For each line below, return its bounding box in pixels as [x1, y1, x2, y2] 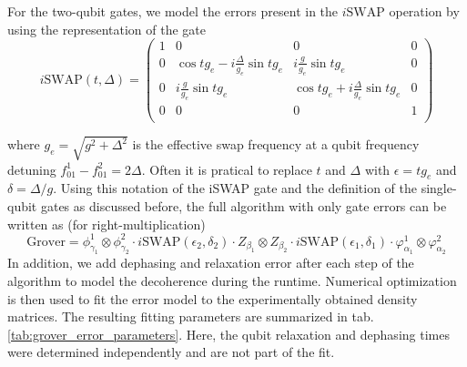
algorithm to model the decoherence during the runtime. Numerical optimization [7, 270, 457, 290]
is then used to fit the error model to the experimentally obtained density [7, 289, 418, 308]
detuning [7, 159, 56, 178]
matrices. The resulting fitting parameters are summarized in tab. [7, 307, 374, 326]
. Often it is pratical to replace [141, 159, 312, 178]
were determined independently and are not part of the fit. [7, 342, 335, 362]
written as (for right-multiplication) [7, 214, 206, 233]
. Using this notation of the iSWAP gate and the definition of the [53, 178, 418, 198]
